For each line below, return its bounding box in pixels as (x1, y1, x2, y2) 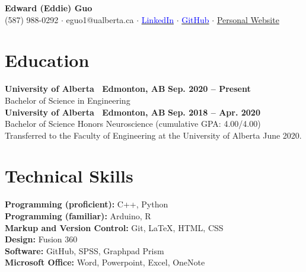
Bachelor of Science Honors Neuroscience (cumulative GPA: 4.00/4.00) (5, 117, 261, 130)
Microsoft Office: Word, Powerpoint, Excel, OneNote (5, 256, 205, 268)
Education (5, 48, 90, 72)
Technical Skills (5, 164, 133, 188)
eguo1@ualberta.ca (66, 13, 134, 25)
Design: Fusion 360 (5, 233, 78, 245)
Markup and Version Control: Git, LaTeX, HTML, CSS (5, 221, 224, 233)
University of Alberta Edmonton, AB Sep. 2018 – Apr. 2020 (5, 105, 260, 118)
